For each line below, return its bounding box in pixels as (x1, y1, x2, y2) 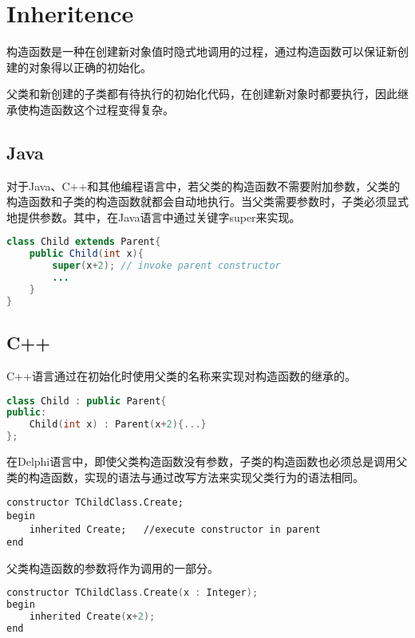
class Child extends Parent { (6, 236, 161, 248)
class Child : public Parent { (6, 395, 167, 407)
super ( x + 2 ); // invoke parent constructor (52, 260, 281, 272)
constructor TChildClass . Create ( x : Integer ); (6, 587, 259, 599)
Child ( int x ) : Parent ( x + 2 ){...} (29, 419, 207, 431)
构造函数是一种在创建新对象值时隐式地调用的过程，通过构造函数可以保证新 (6, 43, 397, 60)
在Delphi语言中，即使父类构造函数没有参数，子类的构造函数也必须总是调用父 (6, 453, 408, 470)
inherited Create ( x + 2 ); (29, 611, 156, 623)
